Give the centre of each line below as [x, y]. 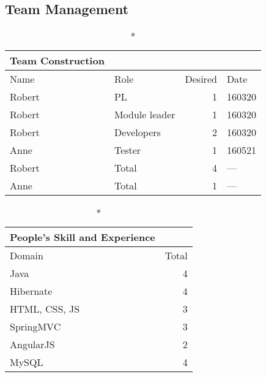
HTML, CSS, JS [45, 309]
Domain [27, 256]
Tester [127, 150]
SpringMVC [35, 327]
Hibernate [31, 291]
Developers [137, 132]
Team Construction [57, 61]
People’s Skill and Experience [83, 237]
